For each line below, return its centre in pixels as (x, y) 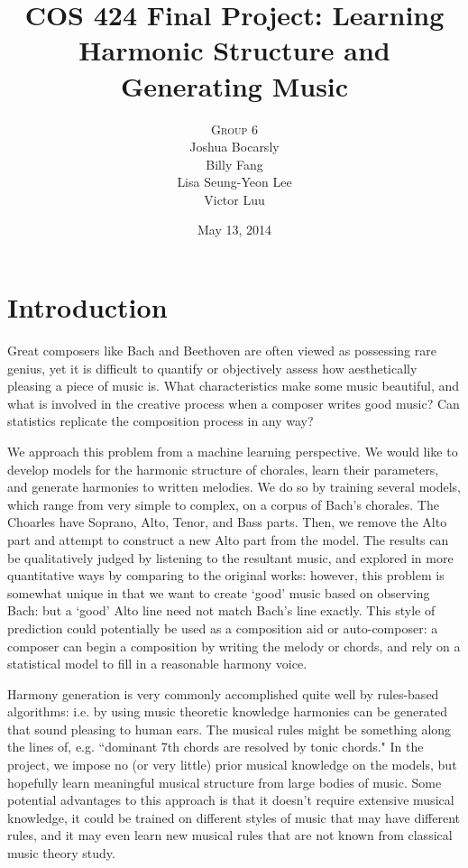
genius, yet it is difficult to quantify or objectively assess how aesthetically (212, 368)
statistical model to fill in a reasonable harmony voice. (157, 664)
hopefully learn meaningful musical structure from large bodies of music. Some (225, 782)
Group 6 (234, 129)
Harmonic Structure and (234, 50)
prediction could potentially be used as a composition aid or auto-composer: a (223, 628)
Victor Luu (234, 199)
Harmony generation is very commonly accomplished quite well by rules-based (223, 693)
